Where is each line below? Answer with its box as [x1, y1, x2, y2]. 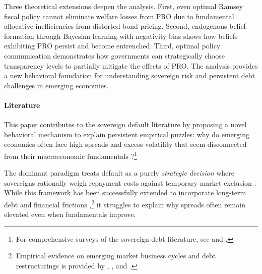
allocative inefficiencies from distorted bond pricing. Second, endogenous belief [4, 21, 246, 31]
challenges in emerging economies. [4, 80, 109, 90]
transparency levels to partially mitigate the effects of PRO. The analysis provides [4, 60, 258, 71]
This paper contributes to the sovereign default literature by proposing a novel [4, 119, 247, 130]
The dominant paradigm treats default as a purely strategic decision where [4, 168, 235, 178]
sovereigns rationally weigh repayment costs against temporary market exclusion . [4, 177, 256, 188]
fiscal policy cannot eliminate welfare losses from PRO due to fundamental [4, 11, 234, 21]
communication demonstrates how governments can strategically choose [4, 50, 225, 61]
